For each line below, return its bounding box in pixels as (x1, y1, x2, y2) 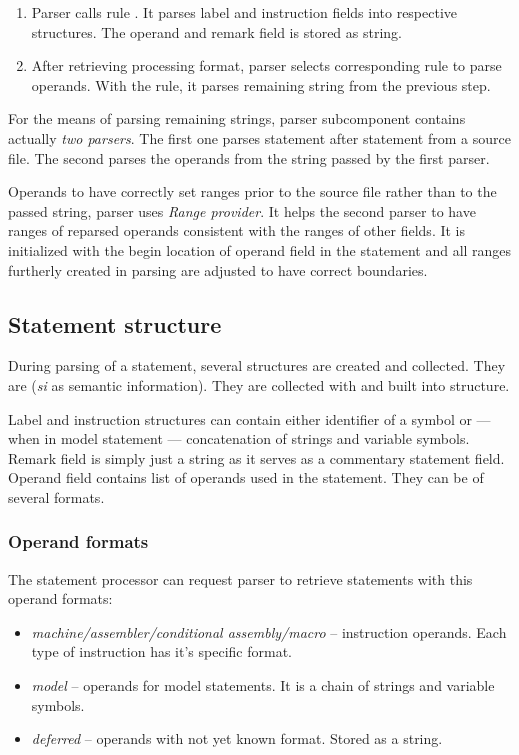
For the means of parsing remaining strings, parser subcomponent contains (8, 108, 466, 129)
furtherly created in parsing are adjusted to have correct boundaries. (8, 259, 428, 280)
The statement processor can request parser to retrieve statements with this (8, 568, 473, 589)
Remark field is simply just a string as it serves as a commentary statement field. (8, 447, 505, 468)
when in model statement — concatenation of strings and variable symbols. (8, 428, 470, 449)
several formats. (8, 486, 105, 507)
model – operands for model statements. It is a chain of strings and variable (31, 675, 495, 696)
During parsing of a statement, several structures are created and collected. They (8, 355, 506, 376)
